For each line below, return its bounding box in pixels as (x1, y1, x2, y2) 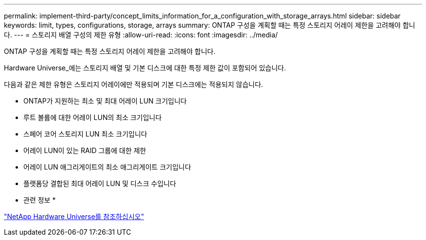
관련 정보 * (23, 196, 56, 204)
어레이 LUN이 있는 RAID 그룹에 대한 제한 (23, 146, 146, 154)
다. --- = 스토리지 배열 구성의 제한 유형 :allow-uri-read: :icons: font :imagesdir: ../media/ (4, 31, 278, 39)
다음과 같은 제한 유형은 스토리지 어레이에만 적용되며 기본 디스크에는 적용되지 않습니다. (4, 80, 263, 88)
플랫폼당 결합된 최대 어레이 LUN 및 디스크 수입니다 (23, 179, 177, 188)
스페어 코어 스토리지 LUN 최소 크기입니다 (23, 130, 147, 138)
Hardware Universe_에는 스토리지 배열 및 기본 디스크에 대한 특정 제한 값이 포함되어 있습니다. (4, 64, 286, 72)
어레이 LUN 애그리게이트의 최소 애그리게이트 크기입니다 (23, 163, 191, 171)
